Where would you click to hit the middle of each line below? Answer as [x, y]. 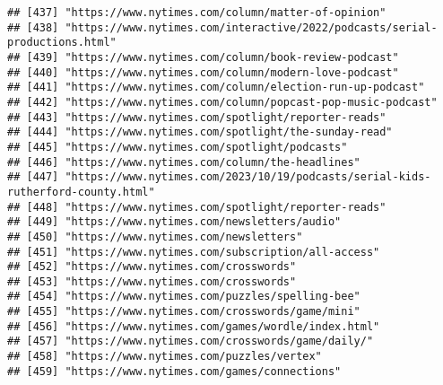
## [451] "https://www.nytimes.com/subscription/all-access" [194, 252]
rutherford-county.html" [81, 192]
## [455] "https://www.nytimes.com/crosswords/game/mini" [184, 312]
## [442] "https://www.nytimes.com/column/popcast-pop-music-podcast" [222, 102]
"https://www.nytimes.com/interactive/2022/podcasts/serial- [251, 27]
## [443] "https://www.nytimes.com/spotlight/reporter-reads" [197, 117]
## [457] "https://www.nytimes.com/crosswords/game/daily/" [191, 341]
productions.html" [62, 43]
